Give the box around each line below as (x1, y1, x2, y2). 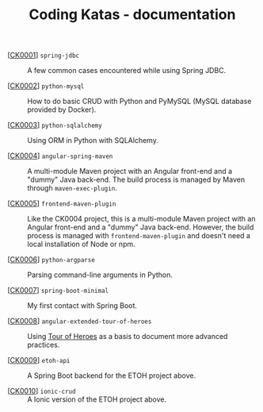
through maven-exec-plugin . (27, 183, 118, 193)
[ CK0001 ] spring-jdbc (7, 50, 80, 60)
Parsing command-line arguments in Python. (27, 270, 173, 279)
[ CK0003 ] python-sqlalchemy (7, 121, 102, 130)
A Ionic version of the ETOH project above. (27, 395, 167, 404)
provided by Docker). (27, 105, 97, 114)
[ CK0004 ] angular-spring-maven (7, 151, 113, 160)
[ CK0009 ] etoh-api (7, 356, 71, 365)
